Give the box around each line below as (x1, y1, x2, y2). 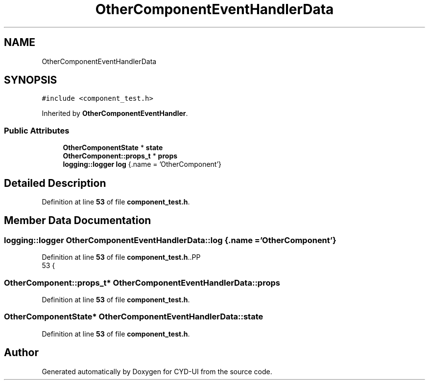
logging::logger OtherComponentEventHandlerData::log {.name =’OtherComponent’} (4, 235, 336, 245)
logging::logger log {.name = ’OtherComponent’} (63, 160, 222, 169)
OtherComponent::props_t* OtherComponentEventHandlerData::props (4, 277, 280, 288)
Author (4, 346, 39, 359)
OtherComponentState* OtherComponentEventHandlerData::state (4, 312, 263, 322)
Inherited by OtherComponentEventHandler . (42, 109, 188, 118)
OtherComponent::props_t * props (63, 152, 178, 160)
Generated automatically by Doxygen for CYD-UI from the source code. (42, 367, 272, 376)
